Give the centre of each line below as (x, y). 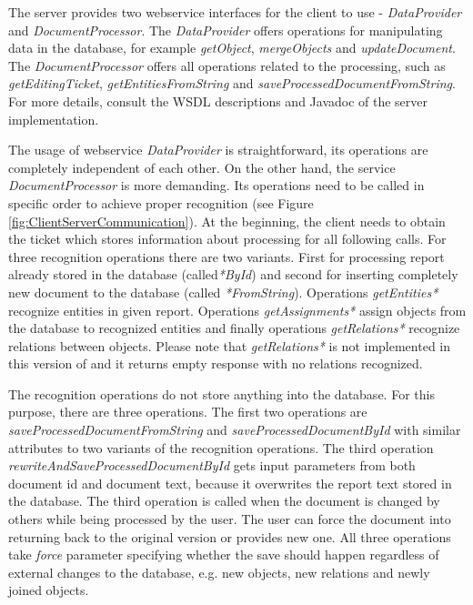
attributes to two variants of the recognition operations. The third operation (221, 447)
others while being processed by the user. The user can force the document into (230, 519)
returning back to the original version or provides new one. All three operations (230, 536)
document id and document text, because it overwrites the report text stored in (230, 483)
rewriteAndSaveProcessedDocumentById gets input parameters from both (212, 465)
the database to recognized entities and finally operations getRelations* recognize (234, 328)
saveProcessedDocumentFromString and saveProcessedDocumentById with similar (235, 430)
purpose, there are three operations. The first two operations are (188, 412)
